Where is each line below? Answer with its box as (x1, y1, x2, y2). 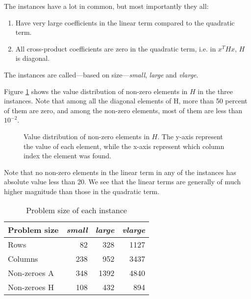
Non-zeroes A (8, 267, 54, 278)
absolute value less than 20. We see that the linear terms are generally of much (4, 176, 241, 187)
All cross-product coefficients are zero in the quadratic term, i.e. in (15, 43, 216, 53)
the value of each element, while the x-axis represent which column (24, 141, 225, 151)
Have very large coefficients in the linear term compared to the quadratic (15, 17, 235, 27)
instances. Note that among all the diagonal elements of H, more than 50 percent (4, 96, 248, 106)
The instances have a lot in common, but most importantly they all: (4, 1, 209, 11)
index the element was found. (24, 150, 111, 161)
